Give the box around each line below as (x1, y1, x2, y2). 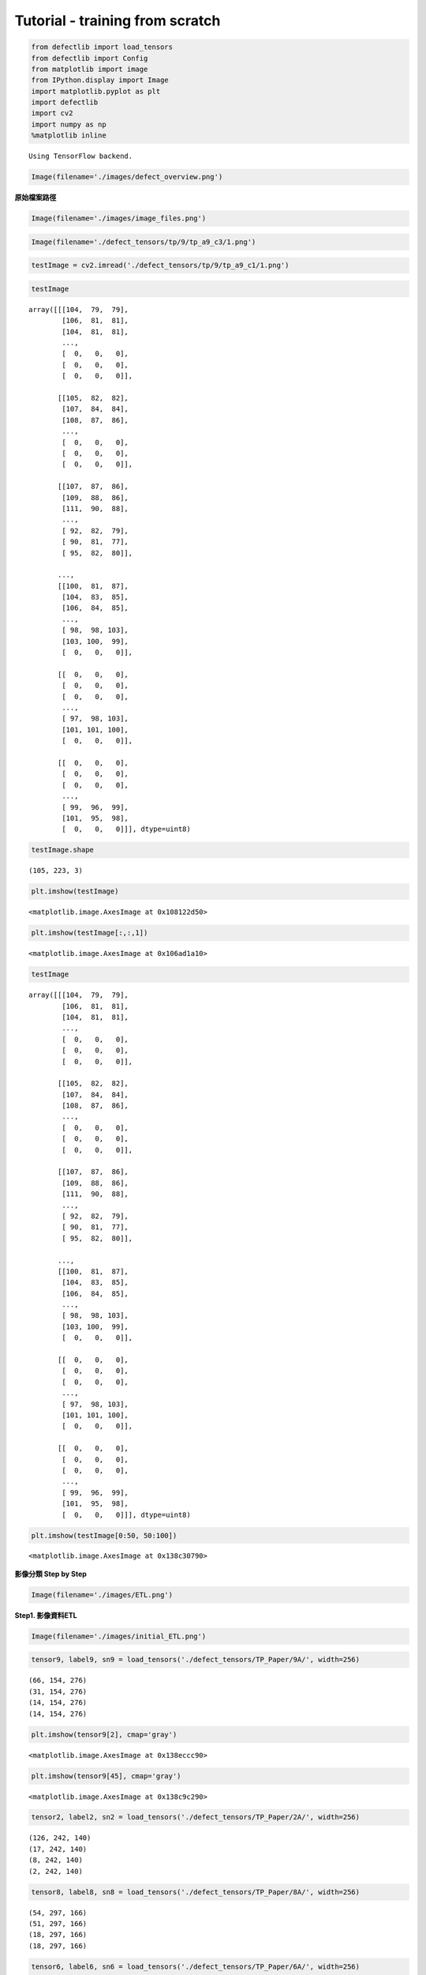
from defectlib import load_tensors (31, 43, 174, 51)
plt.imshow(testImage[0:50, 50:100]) (31, 1531, 177, 1540)
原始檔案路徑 (14, 193, 57, 202)
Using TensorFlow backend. (28, 152, 133, 161)
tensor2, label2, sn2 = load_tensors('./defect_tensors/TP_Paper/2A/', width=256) (31, 1813, 361, 1822)
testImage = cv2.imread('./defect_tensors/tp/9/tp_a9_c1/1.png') (31, 261, 290, 270)
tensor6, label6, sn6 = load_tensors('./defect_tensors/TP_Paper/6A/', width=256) (31, 1962, 361, 1971)
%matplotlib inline (31, 131, 106, 140)
